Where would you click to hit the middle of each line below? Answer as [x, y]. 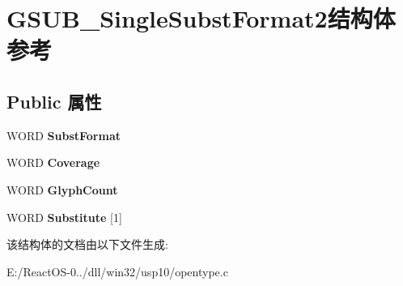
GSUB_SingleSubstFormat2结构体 [201, 18]
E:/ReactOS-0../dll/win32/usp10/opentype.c [117, 271]
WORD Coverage [53, 162]
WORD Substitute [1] [64, 217]
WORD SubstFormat [64, 135]
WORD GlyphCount [62, 189]
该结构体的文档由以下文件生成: [87, 244]
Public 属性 [54, 101]
